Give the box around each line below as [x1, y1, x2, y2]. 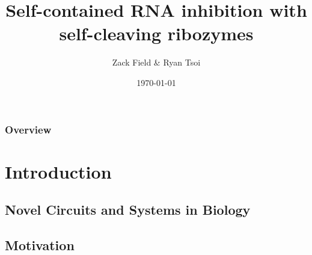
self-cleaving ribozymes [59, 21, 254, 46]
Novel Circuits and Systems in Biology [5, 200, 251, 219]
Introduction [5, 159, 112, 183]
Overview [5, 121, 52, 137]
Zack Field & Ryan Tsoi [112, 56, 201, 69]
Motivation [5, 235, 75, 254]
